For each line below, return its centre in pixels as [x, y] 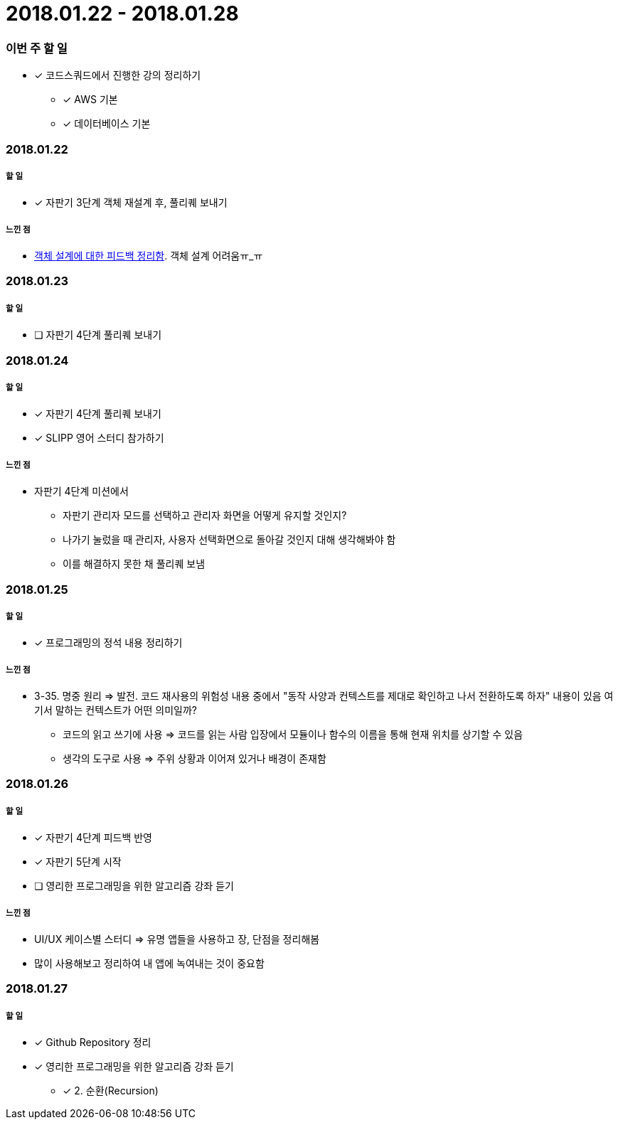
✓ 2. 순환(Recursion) [111, 1091]
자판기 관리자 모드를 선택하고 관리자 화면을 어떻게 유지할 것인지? [205, 516]
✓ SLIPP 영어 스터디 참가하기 [99, 438]
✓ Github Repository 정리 [93, 1043]
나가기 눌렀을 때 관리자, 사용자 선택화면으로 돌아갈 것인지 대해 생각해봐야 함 [229, 540]
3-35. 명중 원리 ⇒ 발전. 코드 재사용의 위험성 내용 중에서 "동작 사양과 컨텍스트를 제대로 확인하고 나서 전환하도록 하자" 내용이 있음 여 [324, 696]
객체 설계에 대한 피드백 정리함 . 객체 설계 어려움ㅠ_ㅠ [149, 256]
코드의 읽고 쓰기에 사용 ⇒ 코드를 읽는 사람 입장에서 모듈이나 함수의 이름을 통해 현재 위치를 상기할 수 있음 [293, 735]
